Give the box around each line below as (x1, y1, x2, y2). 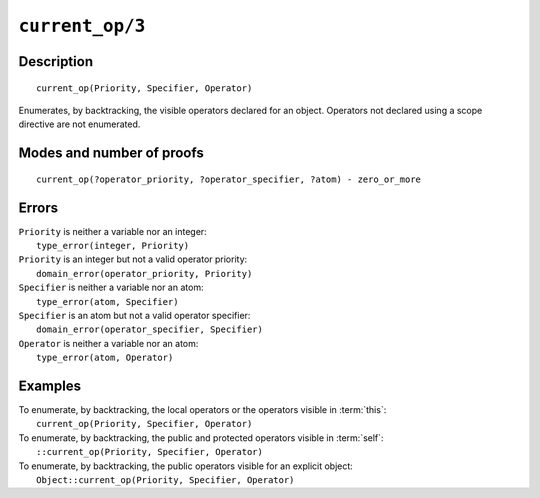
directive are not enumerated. (18, 118, 141, 130)
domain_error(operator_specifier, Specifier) (36, 324, 264, 335)
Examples (18, 377, 82, 394)
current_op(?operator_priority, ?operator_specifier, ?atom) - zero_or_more (36, 173, 422, 185)
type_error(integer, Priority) (36, 240, 190, 252)
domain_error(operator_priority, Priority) (36, 268, 253, 279)
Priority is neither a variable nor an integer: (18, 225, 207, 237)
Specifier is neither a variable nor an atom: (18, 281, 204, 294)
